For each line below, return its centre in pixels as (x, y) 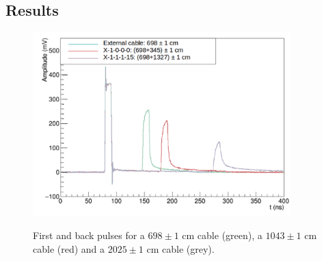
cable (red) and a (69, 248)
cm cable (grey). (180, 248)
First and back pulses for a (89, 235)
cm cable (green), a (222, 235)
